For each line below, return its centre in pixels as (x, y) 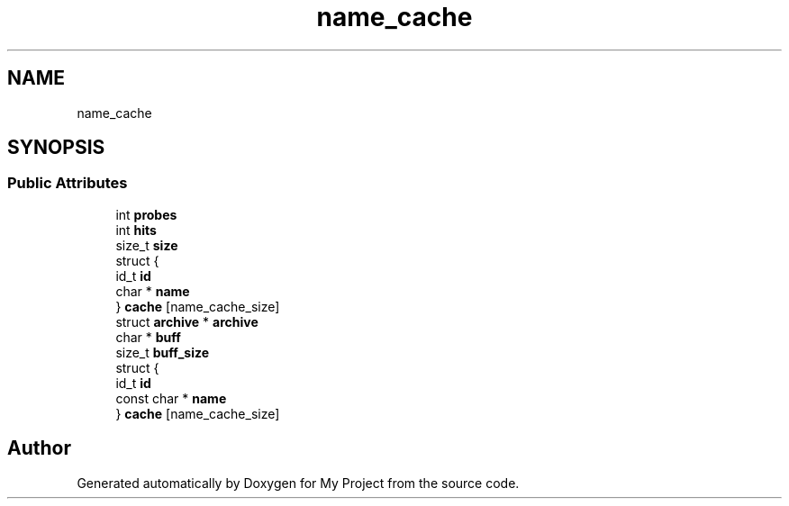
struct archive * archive (187, 321)
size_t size (147, 245)
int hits (136, 230)
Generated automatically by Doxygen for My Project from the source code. (298, 483)
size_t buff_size (163, 352)
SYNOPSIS (56, 148)
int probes (146, 214)
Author (39, 448)
